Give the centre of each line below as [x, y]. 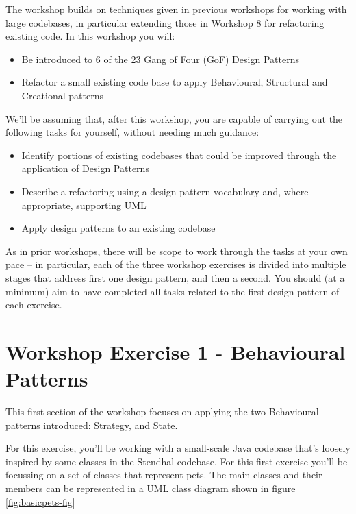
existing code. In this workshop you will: [90, 36]
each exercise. [34, 305]
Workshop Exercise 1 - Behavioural [176, 351]
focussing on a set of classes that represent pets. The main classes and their [164, 475]
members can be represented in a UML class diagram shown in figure [151, 488]
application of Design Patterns [85, 168]
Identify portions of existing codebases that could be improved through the [179, 155]
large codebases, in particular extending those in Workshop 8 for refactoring [165, 22]
